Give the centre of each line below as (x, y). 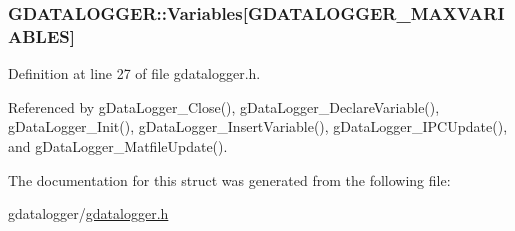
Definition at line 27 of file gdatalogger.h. (134, 73)
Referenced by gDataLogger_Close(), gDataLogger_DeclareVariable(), (224, 106)
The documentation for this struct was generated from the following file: (229, 179)
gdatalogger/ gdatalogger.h (88, 213)
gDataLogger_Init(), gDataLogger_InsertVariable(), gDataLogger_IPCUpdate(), (258, 126)
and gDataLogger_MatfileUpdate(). (118, 145)
